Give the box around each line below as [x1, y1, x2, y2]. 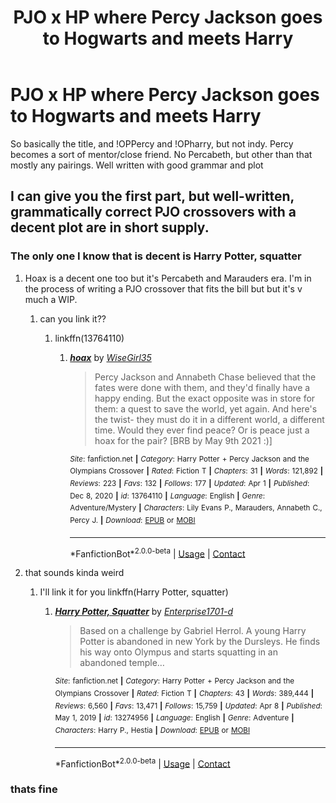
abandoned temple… [79, 657, 165, 669]
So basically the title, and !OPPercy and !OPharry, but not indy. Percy [10, 137, 294, 150]
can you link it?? [39, 312, 107, 325]
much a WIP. [24, 293, 78, 305]
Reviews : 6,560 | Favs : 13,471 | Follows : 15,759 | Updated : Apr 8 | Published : [54, 701, 323, 711]
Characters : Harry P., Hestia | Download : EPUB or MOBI [54, 725, 251, 735]
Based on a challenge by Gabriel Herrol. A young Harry [79, 625, 307, 637]
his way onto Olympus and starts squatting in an [79, 646, 278, 658]
